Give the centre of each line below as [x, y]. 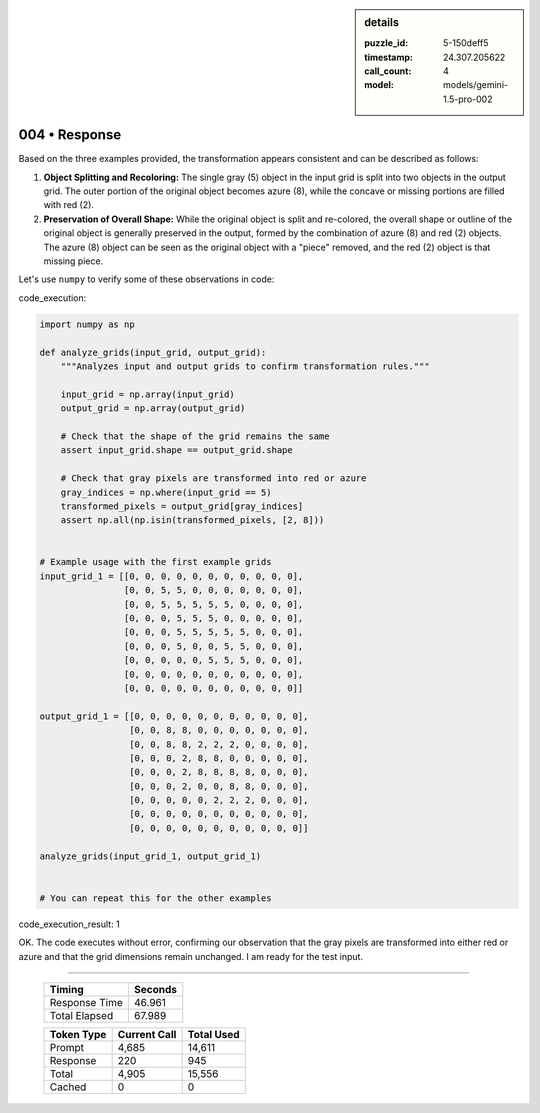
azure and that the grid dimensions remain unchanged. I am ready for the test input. [191, 956]
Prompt [67, 1047]
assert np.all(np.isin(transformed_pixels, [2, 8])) [192, 520]
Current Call [147, 1034]
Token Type [78, 1034]
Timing [66, 989]
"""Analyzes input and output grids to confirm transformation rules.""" [245, 366]
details [382, 22]
